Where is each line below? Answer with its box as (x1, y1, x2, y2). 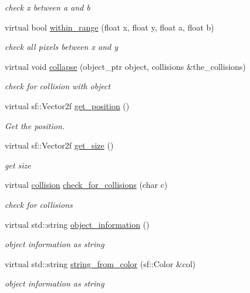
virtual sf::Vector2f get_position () (5, 99, 130, 112)
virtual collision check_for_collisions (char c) (5, 179, 168, 191)
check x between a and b (5, 1, 90, 13)
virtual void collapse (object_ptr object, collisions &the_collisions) (5, 60, 246, 72)
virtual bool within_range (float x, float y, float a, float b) (5, 21, 214, 33)
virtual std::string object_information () (5, 218, 150, 230)
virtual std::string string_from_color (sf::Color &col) (5, 257, 196, 270)
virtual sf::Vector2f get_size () (5, 139, 114, 151)
